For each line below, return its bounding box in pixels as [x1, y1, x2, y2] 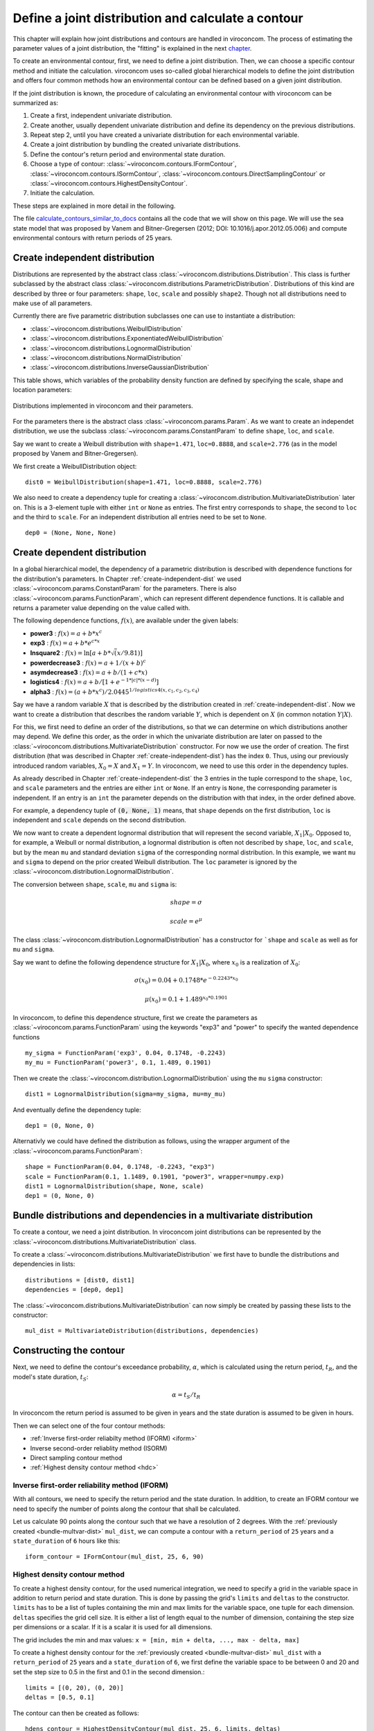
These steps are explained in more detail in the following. [12, 201, 176, 210]
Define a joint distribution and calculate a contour [12, 10, 304, 26]
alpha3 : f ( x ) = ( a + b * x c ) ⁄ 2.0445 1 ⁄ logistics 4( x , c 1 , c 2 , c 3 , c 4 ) [30, 687, 200, 696]
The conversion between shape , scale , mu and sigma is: [12, 880, 177, 888]
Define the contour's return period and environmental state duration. [30, 150, 226, 159]
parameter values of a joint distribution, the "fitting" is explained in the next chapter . [12, 44, 252, 52]
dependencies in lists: [12, 1260, 75, 1268]
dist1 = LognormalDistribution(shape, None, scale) [25, 1182, 204, 1190]
